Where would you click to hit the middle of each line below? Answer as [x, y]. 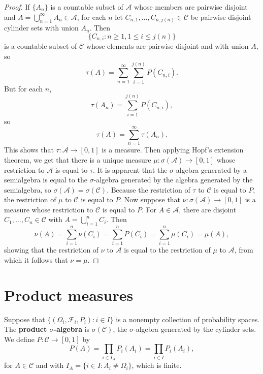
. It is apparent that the [130, 169]
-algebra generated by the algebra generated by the [173, 180]
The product [26, 329]
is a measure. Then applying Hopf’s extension [173, 150]
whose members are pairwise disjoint [191, 7]
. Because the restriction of [149, 189]
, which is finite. [157, 365]
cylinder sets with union [41, 28]
